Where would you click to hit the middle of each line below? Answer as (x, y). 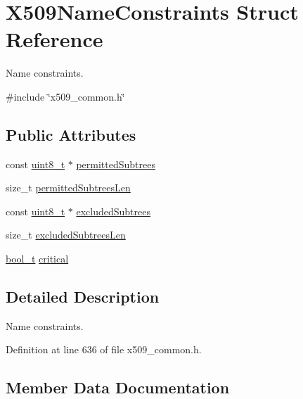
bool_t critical (37, 259)
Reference (54, 39)
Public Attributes (71, 134)
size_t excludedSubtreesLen (66, 235)
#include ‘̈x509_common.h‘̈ (65, 96)
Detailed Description (83, 297)
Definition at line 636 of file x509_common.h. (104, 349)
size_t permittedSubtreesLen (68, 188)
